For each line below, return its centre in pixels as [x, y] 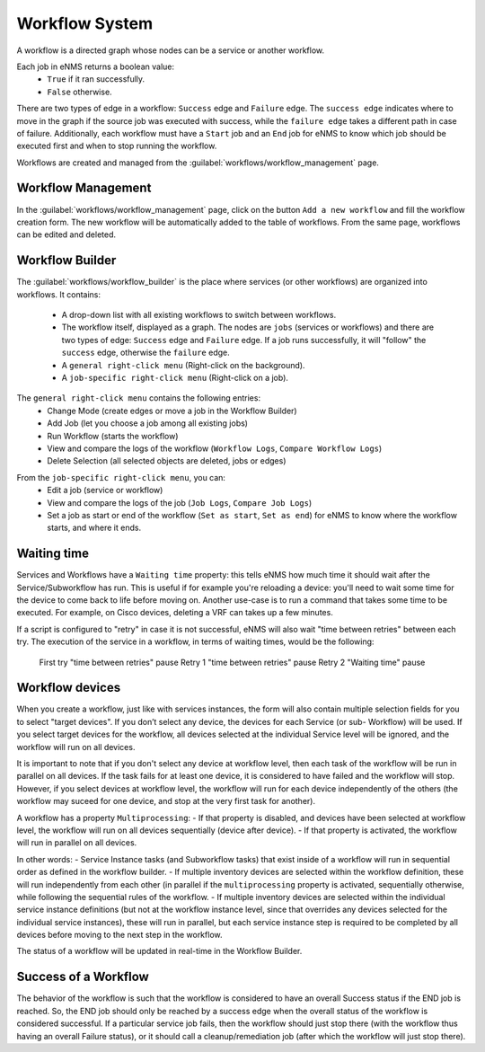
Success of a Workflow [83, 977]
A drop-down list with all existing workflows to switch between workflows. [199, 315]
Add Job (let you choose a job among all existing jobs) [148, 423]
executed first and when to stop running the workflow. [117, 146]
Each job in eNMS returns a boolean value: [96, 66]
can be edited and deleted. [66, 234]
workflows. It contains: [59, 294]
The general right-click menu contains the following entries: [138, 398]
